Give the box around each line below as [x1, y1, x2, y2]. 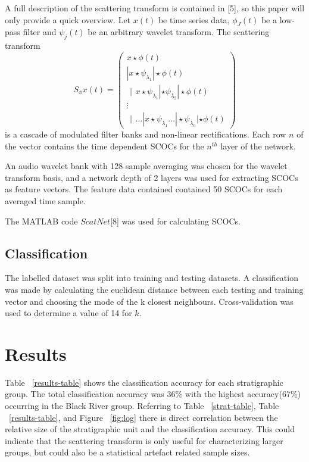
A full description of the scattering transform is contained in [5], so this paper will [5, 2, 305, 14]
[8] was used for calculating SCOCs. [110, 214, 241, 227]
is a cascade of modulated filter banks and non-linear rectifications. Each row [5, 128, 286, 140]
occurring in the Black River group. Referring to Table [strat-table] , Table [5, 399, 279, 412]
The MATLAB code [5, 214, 78, 227]
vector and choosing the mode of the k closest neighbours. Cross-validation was [5, 295, 294, 307]
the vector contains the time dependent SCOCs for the [5, 139, 204, 152]
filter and [23, 26, 57, 38]
